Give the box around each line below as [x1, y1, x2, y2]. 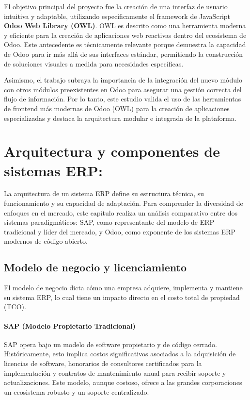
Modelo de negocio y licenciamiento [4, 260, 187, 275]
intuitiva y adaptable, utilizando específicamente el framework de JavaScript [4, 11, 231, 21]
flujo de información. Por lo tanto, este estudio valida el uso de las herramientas [4, 94, 241, 104]
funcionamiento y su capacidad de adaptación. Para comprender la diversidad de [4, 198, 243, 208]
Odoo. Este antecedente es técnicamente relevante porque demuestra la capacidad [4, 39, 246, 50]
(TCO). [4, 301, 26, 312]
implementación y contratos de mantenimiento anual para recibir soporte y [4, 367, 226, 378]
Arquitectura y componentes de [4, 141, 220, 161]
